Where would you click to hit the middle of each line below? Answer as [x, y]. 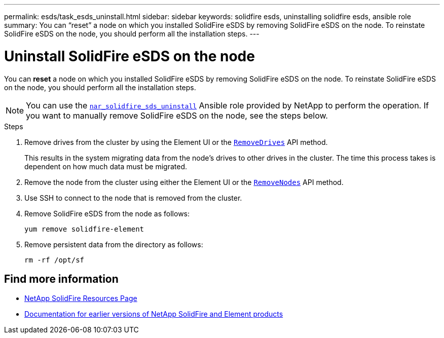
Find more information [61, 279]
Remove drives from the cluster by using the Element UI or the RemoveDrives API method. [176, 142]
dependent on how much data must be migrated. [106, 166]
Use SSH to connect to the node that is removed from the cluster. [133, 198]
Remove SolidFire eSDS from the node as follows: [107, 213]
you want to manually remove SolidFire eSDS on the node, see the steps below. [177, 115]
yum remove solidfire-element [84, 229]
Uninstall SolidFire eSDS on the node [129, 56]
